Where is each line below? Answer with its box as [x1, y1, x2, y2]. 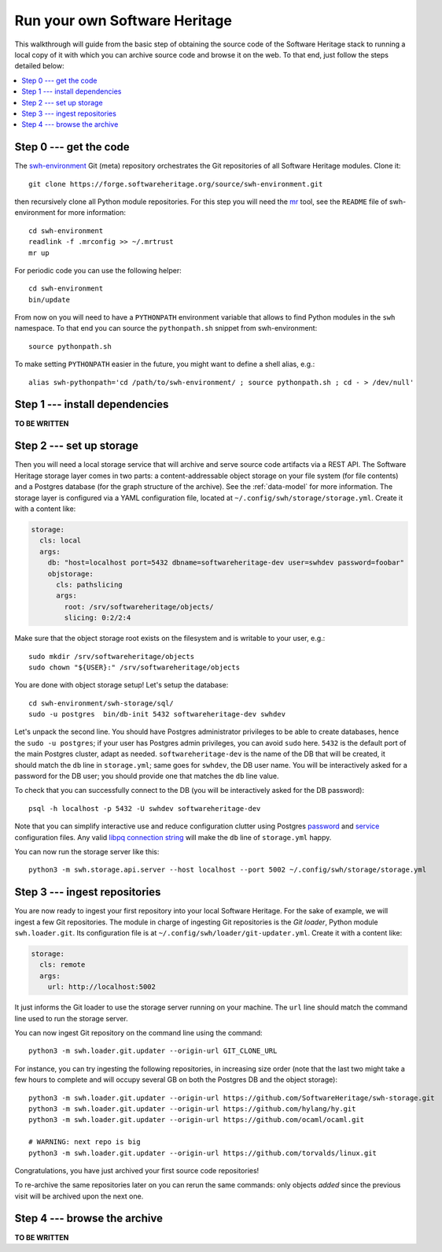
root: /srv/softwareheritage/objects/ [64, 602, 214, 611]
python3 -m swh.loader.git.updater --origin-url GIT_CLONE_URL [28, 1046, 278, 1055]
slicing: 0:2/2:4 [64, 613, 131, 622]
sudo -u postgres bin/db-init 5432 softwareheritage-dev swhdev [28, 709, 286, 719]
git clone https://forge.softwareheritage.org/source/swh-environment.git [28, 180, 323, 188]
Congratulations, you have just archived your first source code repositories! [14, 1165, 260, 1175]
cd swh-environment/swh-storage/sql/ [28, 698, 175, 708]
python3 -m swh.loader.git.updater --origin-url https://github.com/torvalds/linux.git [28, 1148, 378, 1158]
